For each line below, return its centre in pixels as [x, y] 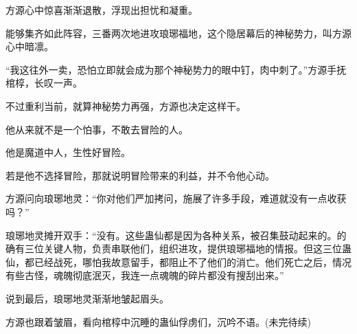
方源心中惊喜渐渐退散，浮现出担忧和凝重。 [102, 10]
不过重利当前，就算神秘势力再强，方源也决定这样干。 [126, 105]
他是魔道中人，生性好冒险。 [68, 152]
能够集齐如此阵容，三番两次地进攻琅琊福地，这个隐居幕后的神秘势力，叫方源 [178, 33]
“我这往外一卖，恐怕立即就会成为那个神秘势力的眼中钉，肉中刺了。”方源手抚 [176, 69]
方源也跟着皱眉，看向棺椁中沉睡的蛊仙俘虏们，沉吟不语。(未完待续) [158, 321]
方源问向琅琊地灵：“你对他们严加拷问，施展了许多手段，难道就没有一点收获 [176, 198]
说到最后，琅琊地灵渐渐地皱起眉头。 [87, 298]
